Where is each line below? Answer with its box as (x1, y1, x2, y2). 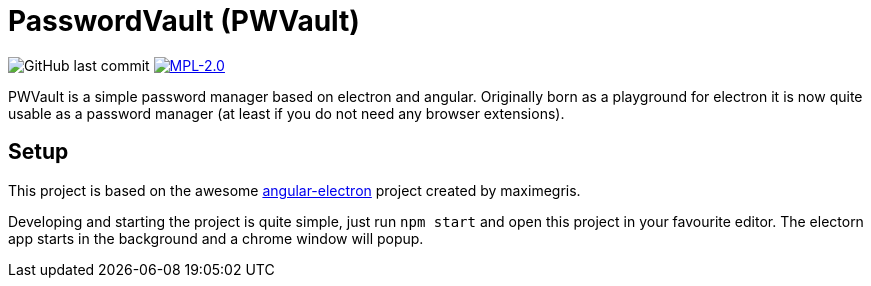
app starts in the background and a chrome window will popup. (8, 229, 424, 247)
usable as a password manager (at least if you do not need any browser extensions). (8, 104, 565, 122)
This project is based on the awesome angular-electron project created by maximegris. (8, 181, 581, 199)
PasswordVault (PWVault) (8, 4, 360, 38)
